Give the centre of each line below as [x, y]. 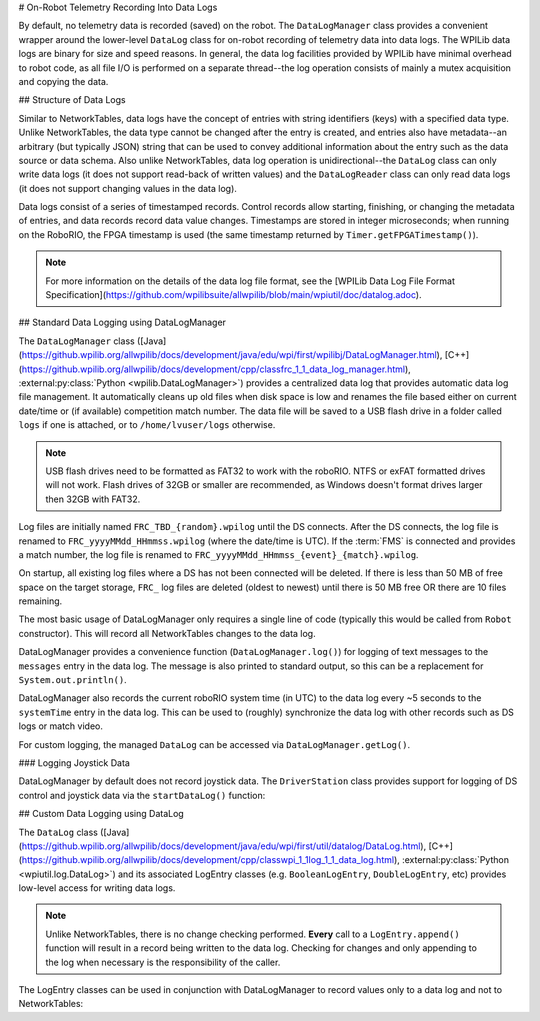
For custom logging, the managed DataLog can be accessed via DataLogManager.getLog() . [214, 744]
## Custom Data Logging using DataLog [101, 814]
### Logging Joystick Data [74, 762]
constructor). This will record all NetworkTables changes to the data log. [167, 633]
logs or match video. [61, 726]
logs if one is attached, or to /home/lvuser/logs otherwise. [147, 425]
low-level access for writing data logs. [97, 888]
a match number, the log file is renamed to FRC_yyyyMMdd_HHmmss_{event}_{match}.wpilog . [218, 554]
